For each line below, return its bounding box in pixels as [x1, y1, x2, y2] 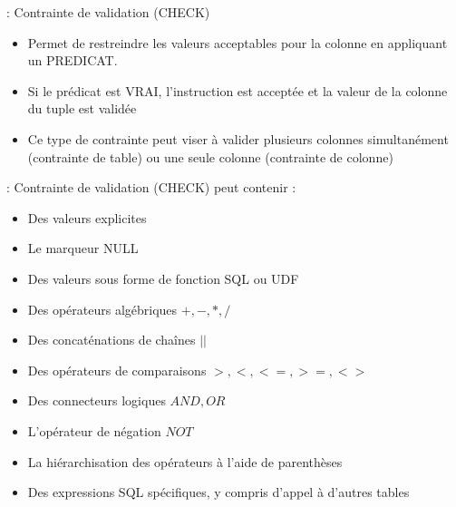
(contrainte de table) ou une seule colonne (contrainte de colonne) [27, 147, 393, 166]
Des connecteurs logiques [27, 391, 166, 410]
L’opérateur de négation [27, 421, 161, 440]
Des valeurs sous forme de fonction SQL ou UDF [27, 268, 299, 288]
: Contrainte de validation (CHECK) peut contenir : [6, 178, 296, 197]
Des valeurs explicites [27, 208, 147, 227]
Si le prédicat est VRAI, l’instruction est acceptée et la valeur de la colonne [27, 81, 448, 100]
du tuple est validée [27, 99, 137, 118]
